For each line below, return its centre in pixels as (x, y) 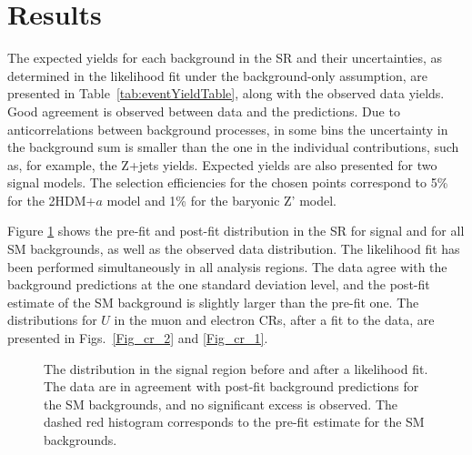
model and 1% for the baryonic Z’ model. (222, 200)
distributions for (52, 320)
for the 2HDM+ (52, 200)
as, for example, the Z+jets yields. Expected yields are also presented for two (222, 164)
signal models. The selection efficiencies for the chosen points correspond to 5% (228, 182)
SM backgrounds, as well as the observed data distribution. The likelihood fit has (234, 249)
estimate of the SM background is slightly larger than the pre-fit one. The (213, 302)
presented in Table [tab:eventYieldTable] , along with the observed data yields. (226, 93)
